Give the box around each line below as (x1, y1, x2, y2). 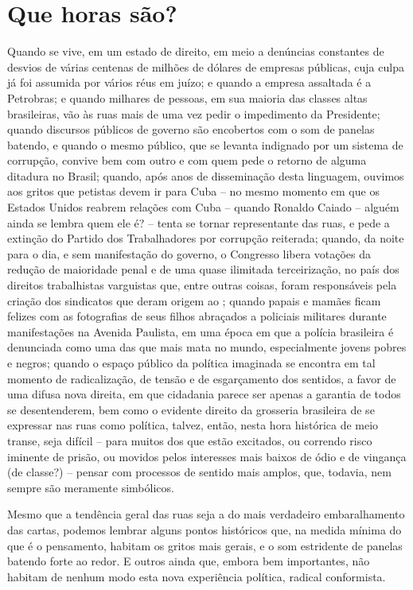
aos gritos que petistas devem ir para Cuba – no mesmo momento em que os (7, 183, 380, 200)
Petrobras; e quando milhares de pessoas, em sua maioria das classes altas (7, 89, 368, 106)
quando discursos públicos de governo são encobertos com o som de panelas (7, 121, 375, 138)
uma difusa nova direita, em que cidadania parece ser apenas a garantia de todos (7, 386, 401, 402)
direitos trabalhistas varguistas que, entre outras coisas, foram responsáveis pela (7, 277, 397, 293)
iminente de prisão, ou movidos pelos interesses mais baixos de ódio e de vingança (7, 448, 407, 464)
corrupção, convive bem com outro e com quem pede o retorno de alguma (7, 152, 367, 169)
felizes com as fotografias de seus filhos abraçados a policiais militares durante (7, 308, 387, 324)
